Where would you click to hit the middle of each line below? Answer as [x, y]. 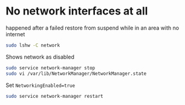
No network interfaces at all [77, 11]
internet [15, 34]
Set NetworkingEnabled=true [41, 85]
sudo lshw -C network [33, 45]
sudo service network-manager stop [50, 68]
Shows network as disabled [40, 57]
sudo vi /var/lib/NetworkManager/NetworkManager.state [76, 74]
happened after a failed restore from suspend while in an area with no [92, 28]
